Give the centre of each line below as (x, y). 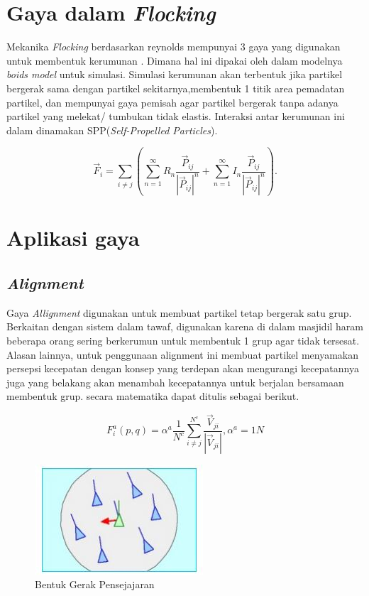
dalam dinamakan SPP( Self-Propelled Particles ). (112, 130)
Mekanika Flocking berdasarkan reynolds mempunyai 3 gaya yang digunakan (174, 47)
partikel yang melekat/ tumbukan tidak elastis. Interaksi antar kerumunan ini (176, 116)
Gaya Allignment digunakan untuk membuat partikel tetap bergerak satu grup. (179, 312)
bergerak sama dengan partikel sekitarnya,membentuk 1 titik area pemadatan (176, 88)
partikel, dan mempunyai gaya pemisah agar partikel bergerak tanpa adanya (172, 102)
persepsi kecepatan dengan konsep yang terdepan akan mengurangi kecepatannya (183, 368)
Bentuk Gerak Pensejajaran (95, 584)
